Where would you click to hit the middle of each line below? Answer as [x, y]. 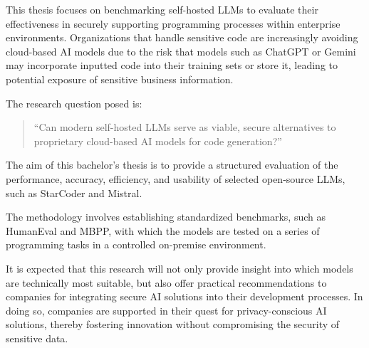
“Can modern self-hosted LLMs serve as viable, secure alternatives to [185, 127]
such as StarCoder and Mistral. [74, 193]
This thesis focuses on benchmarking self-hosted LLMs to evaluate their [162, 9]
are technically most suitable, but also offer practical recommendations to [166, 282]
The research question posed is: [74, 103]
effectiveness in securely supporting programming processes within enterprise [173, 23]
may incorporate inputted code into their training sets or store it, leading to [172, 65]
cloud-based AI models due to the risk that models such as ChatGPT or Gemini [181, 51]
